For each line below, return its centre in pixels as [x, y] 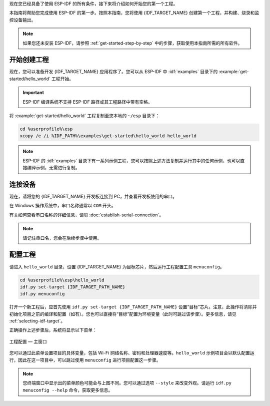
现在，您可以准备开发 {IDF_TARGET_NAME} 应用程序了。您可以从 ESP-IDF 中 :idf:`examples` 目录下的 [113, 72]
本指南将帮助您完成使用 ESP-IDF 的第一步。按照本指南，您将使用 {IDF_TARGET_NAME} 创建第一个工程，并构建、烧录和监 [134, 13]
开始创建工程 [29, 60]
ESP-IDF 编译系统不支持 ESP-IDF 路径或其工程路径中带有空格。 [87, 102]
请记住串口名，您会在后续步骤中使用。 [62, 238]
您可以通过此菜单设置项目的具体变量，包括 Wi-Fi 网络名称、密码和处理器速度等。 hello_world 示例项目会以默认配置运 [132, 353]
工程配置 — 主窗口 [28, 341]
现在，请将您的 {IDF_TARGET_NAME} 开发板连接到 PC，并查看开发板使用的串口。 [93, 196]
